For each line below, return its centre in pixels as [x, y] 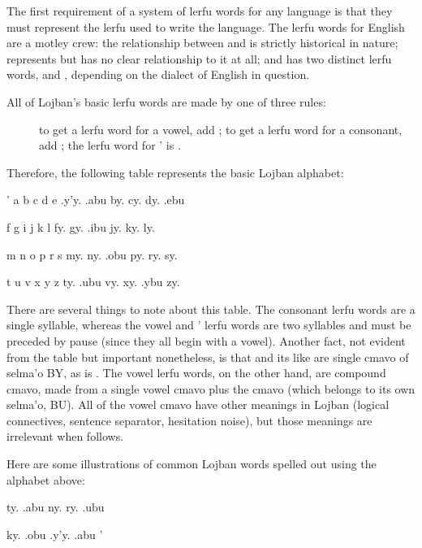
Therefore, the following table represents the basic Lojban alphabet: [175, 172]
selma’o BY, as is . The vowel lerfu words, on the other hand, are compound [196, 373]
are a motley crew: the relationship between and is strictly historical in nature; [202, 43]
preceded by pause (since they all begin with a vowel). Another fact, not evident [206, 340]
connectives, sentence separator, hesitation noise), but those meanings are [189, 420]
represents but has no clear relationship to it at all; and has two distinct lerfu [199, 58]
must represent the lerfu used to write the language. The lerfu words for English [206, 26]
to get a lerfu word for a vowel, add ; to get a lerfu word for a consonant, [221, 129]
